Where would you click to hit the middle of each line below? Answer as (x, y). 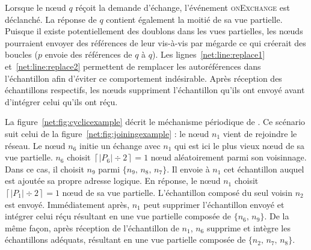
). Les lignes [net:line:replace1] (208, 54)
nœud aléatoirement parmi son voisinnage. (229, 157)
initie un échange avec (120, 145)
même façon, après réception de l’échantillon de (92, 227)
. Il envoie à (188, 169)
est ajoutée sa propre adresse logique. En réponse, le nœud (113, 181)
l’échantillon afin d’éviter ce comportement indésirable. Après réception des (143, 78)
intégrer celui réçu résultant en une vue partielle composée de (118, 216)
